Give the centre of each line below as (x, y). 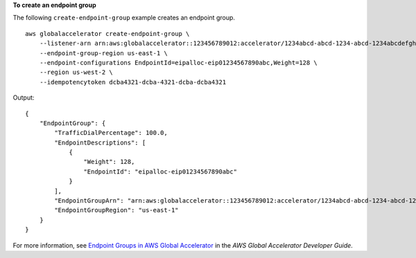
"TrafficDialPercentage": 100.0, (111, 133)
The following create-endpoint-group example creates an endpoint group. (124, 18)
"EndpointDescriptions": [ (100, 142)
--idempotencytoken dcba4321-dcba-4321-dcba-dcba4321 (133, 82)
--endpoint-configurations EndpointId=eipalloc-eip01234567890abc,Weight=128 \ (179, 63)
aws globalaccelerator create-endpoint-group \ (107, 34)
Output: (24, 98)
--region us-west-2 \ (76, 72)
